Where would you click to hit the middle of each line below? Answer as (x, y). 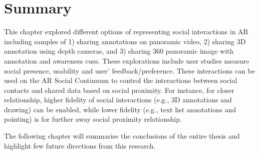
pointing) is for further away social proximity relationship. (93, 119)
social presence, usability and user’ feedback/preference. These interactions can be (129, 70)
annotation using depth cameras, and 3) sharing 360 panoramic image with (119, 51)
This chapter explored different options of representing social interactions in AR (126, 32)
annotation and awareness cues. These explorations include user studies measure (127, 60)
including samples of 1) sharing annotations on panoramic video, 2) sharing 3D (125, 41)
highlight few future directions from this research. (80, 145)
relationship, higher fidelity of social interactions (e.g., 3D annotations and (118, 100)
